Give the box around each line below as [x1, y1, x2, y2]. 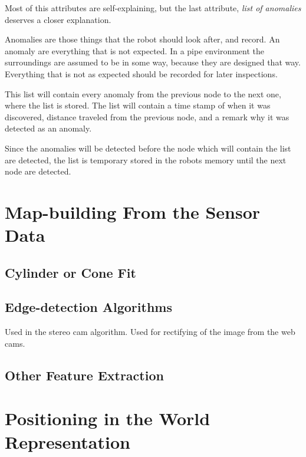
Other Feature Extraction [5, 366, 164, 384]
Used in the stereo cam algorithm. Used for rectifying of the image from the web [5, 326, 295, 338]
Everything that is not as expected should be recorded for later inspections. [5, 67, 278, 80]
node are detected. [5, 165, 71, 177]
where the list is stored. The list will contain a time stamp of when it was [5, 99, 271, 111]
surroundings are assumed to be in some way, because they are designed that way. [5, 56, 301, 68]
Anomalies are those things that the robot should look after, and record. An [5, 33, 280, 45]
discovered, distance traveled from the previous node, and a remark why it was [5, 110, 289, 123]
